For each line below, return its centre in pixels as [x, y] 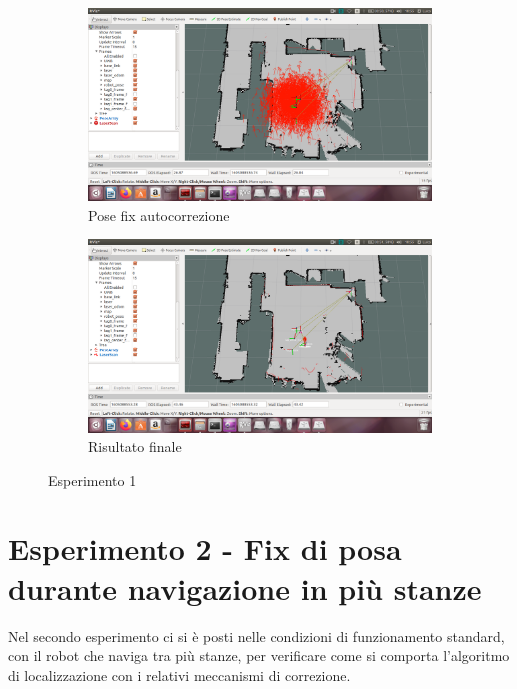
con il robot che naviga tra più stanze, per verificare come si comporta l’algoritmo [259, 655]
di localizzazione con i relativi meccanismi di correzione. [179, 674]
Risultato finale [135, 446]
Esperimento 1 [92, 479]
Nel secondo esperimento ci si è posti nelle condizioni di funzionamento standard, [256, 635]
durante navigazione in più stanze [245, 587]
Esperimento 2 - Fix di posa [205, 548]
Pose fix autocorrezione [159, 214]
